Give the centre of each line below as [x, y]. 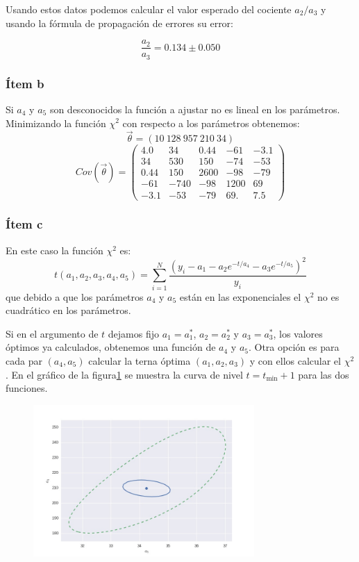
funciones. [27, 388]
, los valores [298, 333]
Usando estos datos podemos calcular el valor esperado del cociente [149, 9]
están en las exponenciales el [240, 296]
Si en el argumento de [52, 333]
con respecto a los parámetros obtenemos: [211, 123]
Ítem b [25, 83]
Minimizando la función [56, 123]
